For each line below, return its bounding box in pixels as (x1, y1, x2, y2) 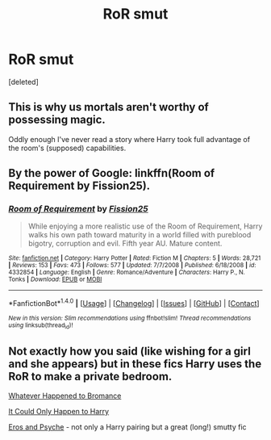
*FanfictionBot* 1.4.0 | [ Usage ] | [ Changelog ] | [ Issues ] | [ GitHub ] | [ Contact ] (8, 297, 260, 308)
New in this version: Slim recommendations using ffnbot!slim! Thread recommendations (8, 314, 252, 323)
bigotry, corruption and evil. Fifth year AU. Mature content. (27, 239, 223, 249)
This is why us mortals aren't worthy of (8, 100, 210, 114)
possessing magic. (8, 113, 106, 127)
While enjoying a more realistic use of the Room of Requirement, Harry (27, 221, 263, 231)
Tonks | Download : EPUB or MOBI (8, 275, 102, 283)
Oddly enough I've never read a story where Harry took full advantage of (8, 134, 251, 144)
